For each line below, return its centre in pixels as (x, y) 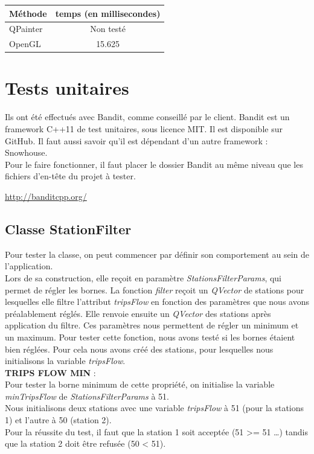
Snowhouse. (26, 152)
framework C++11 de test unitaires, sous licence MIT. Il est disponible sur (144, 129)
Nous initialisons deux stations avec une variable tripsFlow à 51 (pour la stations (155, 408)
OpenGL (25, 44)
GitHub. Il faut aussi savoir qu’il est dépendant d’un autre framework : (136, 140)
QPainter (26, 29)
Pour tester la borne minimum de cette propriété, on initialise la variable (140, 384)
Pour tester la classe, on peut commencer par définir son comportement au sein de (157, 254)
